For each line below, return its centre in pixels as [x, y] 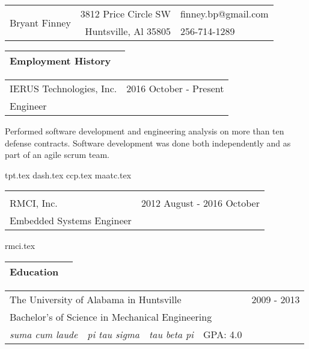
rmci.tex [20, 246]
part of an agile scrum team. [57, 155]
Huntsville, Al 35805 [128, 31]
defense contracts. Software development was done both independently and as [148, 143]
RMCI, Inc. [34, 203]
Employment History [60, 61]
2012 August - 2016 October [200, 203]
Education [34, 271]
